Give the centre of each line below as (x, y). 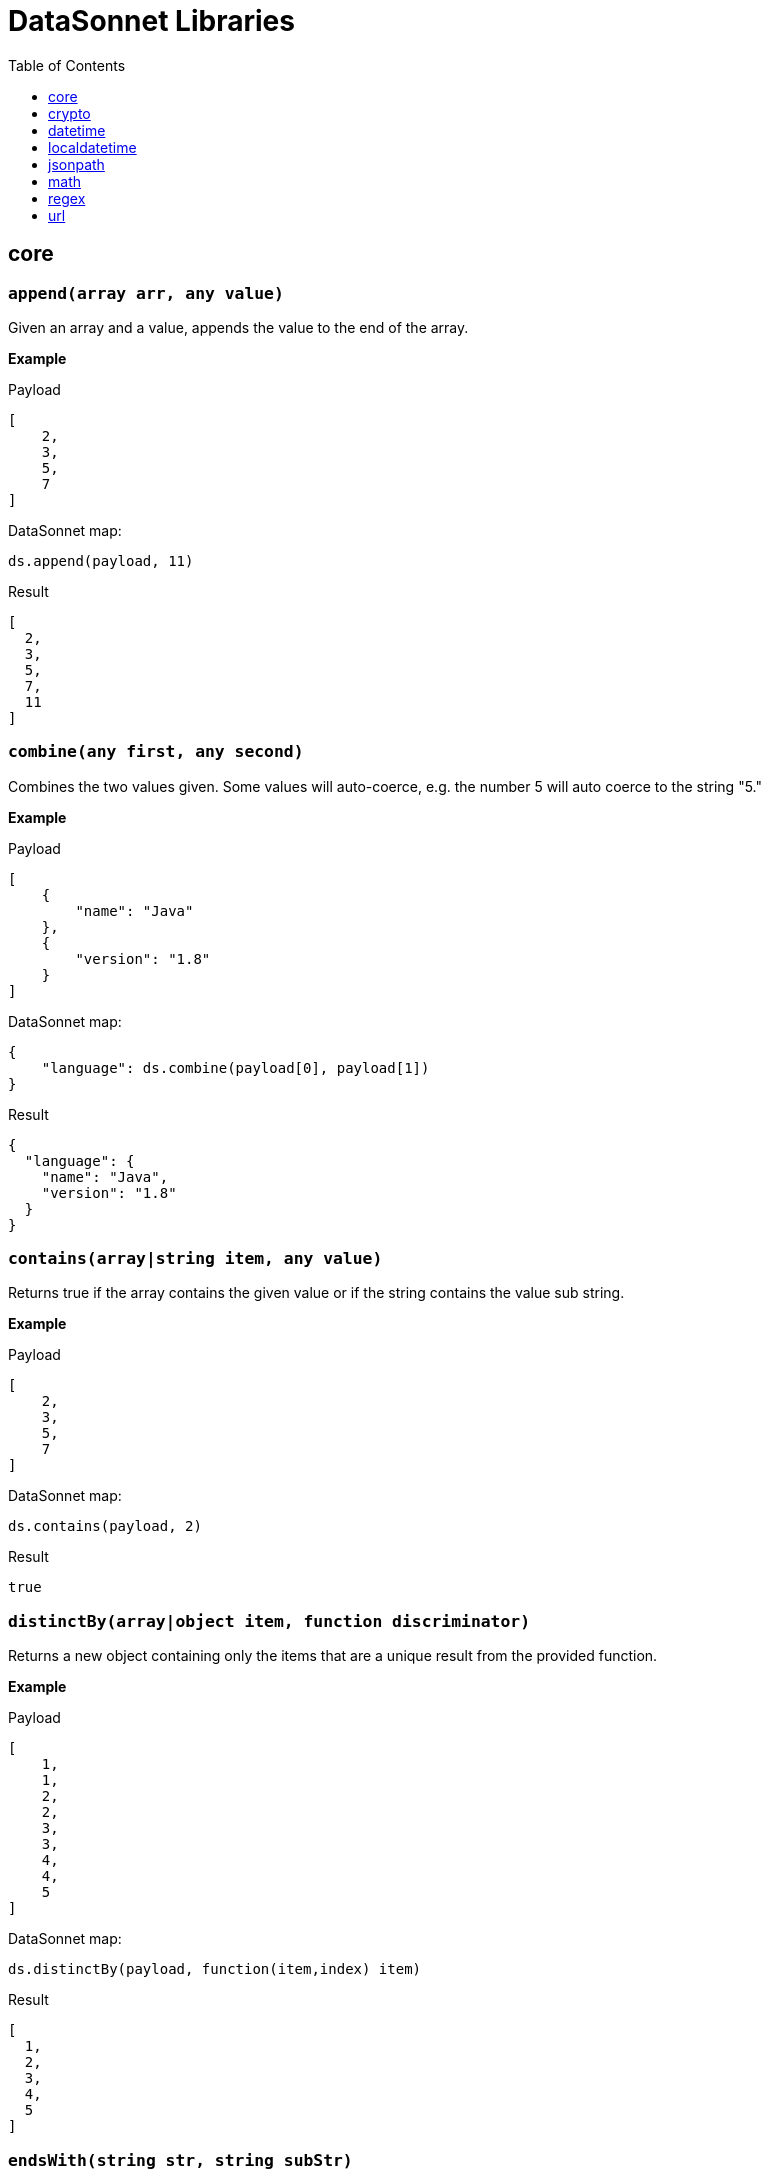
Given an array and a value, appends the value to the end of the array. (238, 327)
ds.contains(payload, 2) (105, 1526)
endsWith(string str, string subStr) (180, 2160)
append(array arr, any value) (146, 293)
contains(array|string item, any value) (195, 1259)
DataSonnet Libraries (151, 21)
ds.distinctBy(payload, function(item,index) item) (215, 1969)
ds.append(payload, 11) (101, 560)
